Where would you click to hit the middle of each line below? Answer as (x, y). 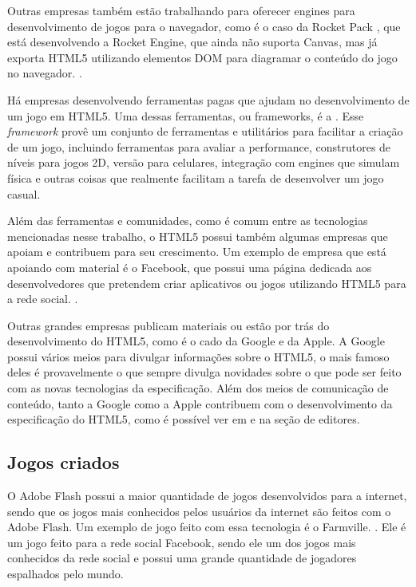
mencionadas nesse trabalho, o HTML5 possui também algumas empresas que (198, 236)
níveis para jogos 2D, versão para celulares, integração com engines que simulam (204, 162)
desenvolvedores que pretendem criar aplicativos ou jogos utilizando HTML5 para (207, 283)
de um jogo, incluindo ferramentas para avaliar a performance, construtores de (199, 146)
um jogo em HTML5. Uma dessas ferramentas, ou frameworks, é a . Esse (186, 115)
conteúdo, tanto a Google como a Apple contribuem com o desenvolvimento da (200, 403)
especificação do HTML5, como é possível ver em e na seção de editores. (184, 419)
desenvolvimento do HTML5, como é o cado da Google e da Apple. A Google (196, 341)
